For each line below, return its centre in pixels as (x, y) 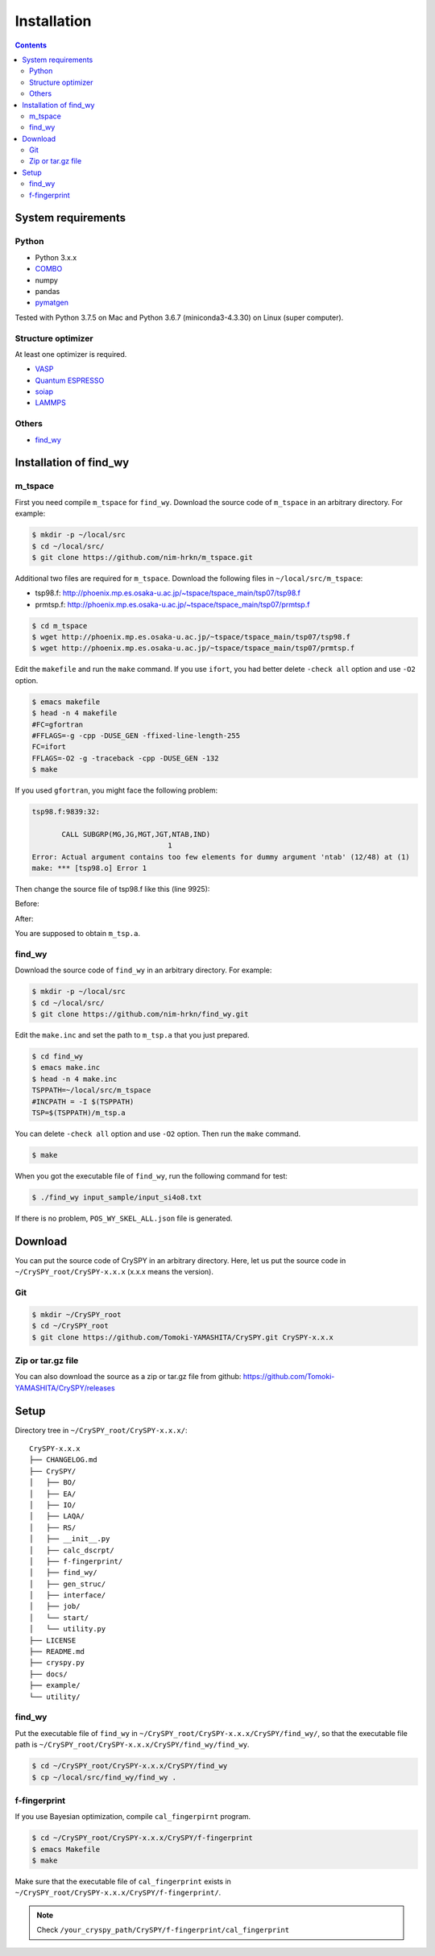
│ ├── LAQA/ (57, 1516)
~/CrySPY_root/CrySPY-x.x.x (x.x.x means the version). (114, 1272)
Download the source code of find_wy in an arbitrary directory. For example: (143, 970)
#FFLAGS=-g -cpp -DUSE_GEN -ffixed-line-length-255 (136, 736)
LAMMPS (50, 403)
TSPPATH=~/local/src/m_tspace (91, 1090)
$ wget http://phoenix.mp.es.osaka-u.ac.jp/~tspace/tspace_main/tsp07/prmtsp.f (193, 648)
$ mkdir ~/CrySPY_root (77, 1314)
